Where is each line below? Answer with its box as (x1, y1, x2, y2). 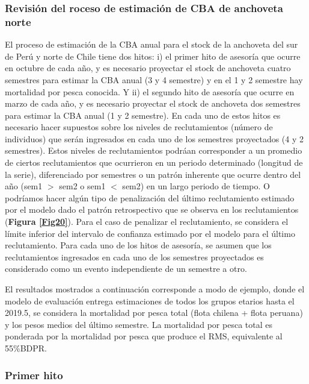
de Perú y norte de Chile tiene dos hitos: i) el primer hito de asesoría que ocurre (5, 49, 301, 62)
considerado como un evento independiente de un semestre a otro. (5, 262, 247, 275)
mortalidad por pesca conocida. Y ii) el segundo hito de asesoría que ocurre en (5, 85, 295, 98)
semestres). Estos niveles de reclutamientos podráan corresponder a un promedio (5, 144, 302, 157)
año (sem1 (5, 180, 43, 192)
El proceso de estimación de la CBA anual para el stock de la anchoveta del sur (5, 38, 298, 51)
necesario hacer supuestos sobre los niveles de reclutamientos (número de (5, 121, 273, 133)
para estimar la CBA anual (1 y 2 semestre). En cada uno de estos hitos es (5, 109, 281, 121)
